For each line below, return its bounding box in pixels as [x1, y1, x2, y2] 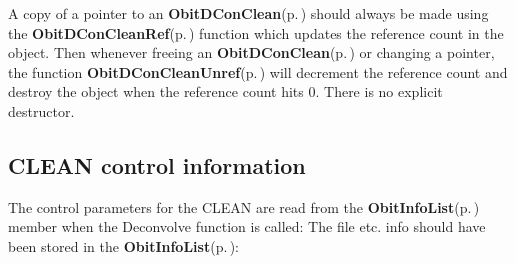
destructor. [8, 100, 75, 121]
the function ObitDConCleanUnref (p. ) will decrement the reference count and [8, 61, 508, 82]
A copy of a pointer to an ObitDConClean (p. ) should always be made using [8, 3, 489, 23]
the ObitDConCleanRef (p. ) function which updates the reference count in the [8, 22, 504, 43]
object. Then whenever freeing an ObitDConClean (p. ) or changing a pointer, [8, 42, 495, 63]
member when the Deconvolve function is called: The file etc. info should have [8, 216, 486, 237]
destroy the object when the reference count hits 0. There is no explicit [8, 81, 443, 102]
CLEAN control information [8, 149, 306, 180]
